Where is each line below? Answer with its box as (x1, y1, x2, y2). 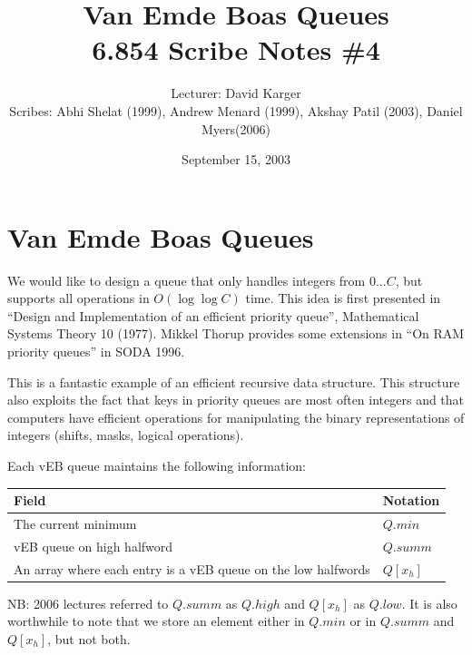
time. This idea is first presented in (245, 288, 441, 308)
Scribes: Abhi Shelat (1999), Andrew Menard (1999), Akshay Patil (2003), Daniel (9, 101, 463, 120)
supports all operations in (7, 288, 150, 308)
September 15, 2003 (182, 150, 290, 169)
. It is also (401, 593, 457, 612)
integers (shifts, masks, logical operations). (7, 425, 244, 445)
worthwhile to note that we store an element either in (7, 611, 305, 631)
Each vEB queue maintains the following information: (7, 455, 306, 474)
